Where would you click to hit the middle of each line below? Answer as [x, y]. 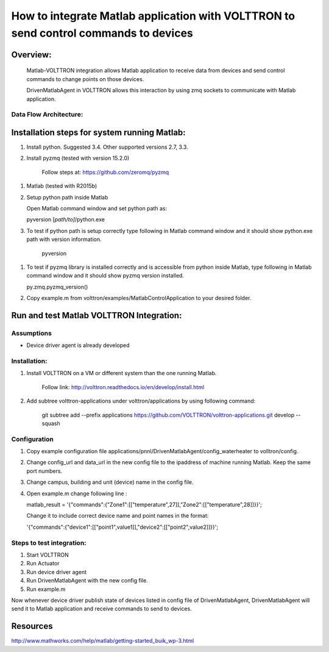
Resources [32, 626]
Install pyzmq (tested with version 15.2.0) [78, 158]
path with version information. [64, 239]
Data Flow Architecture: [47, 115]
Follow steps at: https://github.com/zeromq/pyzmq [105, 172]
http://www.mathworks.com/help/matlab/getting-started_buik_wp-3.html [103, 641]
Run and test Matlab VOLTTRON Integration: [97, 315]
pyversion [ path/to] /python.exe [65, 220]
